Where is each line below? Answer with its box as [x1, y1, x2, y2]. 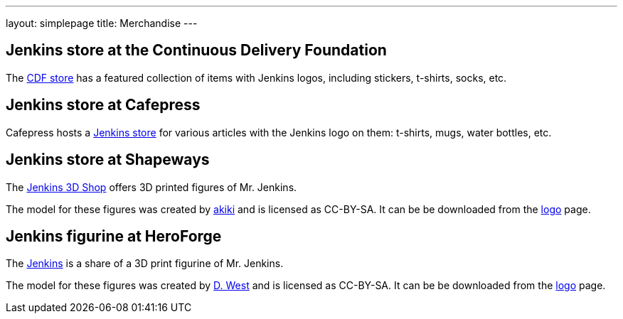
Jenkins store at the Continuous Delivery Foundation [6, 41, 387, 60]
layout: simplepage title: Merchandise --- [6, 17, 198, 29]
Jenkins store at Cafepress [6, 96, 201, 114]
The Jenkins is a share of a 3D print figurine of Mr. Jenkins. [6, 257, 284, 270]
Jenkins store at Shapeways [6, 151, 210, 169]
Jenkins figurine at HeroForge [6, 227, 222, 245]
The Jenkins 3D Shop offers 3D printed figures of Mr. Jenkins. [6, 180, 297, 193]
